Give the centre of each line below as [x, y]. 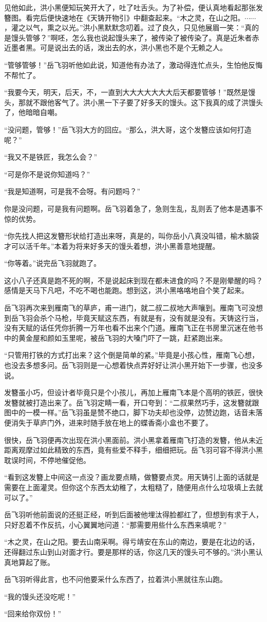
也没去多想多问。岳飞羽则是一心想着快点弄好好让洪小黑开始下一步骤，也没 [130, 365]
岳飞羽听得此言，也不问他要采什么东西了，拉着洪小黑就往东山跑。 [116, 579]
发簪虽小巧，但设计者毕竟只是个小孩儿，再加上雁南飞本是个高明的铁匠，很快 [133, 392]
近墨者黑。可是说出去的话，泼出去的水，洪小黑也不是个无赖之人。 [116, 47]
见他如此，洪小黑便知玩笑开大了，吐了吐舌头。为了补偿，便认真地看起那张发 [133, 7]
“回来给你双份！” [33, 614]
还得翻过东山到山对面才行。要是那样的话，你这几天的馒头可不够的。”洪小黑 [130, 551]
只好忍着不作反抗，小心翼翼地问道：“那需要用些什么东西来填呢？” [116, 524]
